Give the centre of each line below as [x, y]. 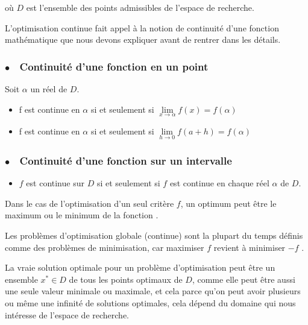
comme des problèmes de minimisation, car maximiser [105, 247]
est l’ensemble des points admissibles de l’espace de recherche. [140, 7]
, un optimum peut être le [228, 203]
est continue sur [55, 183]
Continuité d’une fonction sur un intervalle [126, 160]
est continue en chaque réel [219, 183]
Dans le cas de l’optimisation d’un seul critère [90, 203]
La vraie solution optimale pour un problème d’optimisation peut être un [140, 267]
